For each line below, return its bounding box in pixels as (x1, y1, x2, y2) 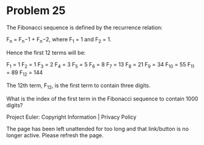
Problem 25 (6, 4, 66, 18)
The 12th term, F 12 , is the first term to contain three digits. (6, 82, 151, 91)
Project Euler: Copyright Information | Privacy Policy (6, 113, 137, 121)
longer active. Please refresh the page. (6, 132, 104, 139)
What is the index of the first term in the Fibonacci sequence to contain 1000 (6, 95, 199, 102)
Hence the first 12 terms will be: (6, 49, 86, 56)
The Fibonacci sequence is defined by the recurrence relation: (6, 24, 163, 31)
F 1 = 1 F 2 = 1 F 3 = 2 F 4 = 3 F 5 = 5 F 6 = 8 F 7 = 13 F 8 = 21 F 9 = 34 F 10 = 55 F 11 (6, 60, 195, 69)
